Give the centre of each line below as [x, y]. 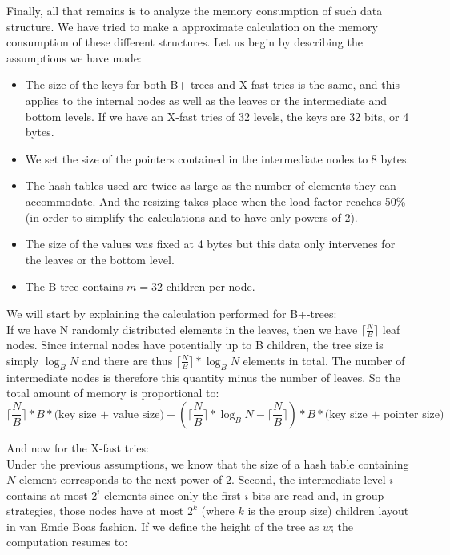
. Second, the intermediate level [309, 479]
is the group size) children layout [328, 511]
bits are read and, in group [318, 495]
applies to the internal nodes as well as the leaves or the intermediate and [206, 100]
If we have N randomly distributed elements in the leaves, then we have [182, 329]
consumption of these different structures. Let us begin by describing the [185, 42]
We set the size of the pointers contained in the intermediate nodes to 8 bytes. [217, 158]
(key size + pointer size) [384, 414]
